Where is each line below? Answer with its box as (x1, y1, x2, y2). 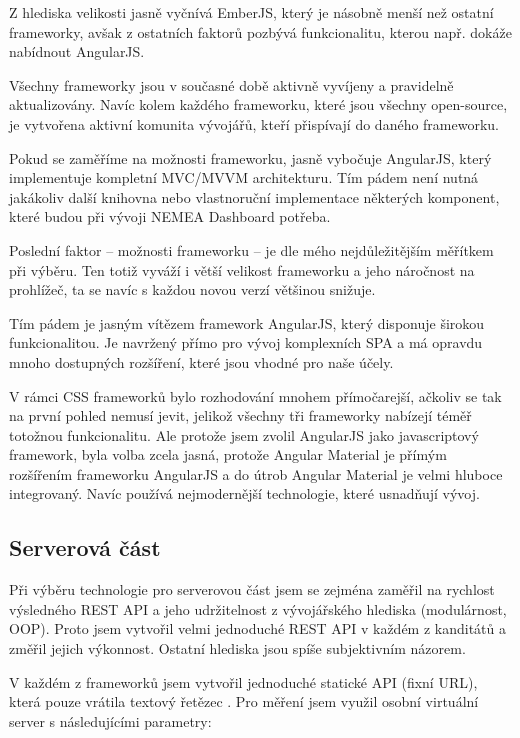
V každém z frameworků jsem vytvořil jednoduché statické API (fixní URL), (9, 671, 478, 692)
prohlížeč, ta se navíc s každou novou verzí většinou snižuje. (9, 279, 376, 300)
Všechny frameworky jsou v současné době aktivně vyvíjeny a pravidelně (9, 74, 454, 95)
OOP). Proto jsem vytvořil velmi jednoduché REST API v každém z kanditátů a (9, 618, 506, 639)
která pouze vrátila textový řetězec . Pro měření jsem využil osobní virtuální (9, 691, 479, 712)
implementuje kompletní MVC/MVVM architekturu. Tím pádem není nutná (9, 167, 479, 188)
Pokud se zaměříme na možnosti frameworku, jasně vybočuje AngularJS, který (9, 147, 492, 168)
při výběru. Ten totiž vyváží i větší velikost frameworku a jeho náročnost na (9, 259, 475, 280)
